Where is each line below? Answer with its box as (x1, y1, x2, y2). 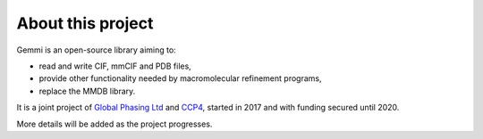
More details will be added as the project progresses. (16, 119, 213, 129)
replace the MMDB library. (38, 86, 136, 96)
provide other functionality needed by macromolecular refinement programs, (38, 73, 322, 84)
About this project (16, 13, 154, 33)
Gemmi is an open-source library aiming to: (16, 45, 176, 55)
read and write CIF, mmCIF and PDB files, (38, 61, 191, 71)
